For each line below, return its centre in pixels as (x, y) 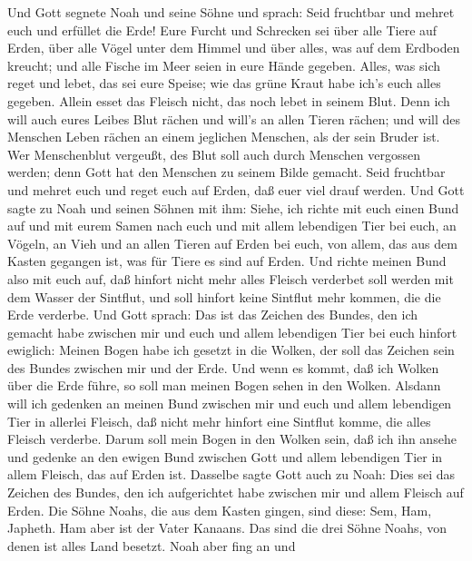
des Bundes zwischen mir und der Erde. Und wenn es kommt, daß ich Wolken (223, 367)
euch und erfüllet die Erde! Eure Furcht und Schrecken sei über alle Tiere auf (222, 30)
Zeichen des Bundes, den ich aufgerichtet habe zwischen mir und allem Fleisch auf (236, 492)
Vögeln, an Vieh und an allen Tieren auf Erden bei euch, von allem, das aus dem (232, 243)
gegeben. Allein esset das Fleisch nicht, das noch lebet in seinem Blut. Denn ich (229, 100)
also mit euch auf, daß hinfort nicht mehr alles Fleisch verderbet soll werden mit (231, 278)
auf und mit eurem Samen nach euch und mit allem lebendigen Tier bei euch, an (232, 226)
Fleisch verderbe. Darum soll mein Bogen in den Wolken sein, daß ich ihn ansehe (232, 439)
